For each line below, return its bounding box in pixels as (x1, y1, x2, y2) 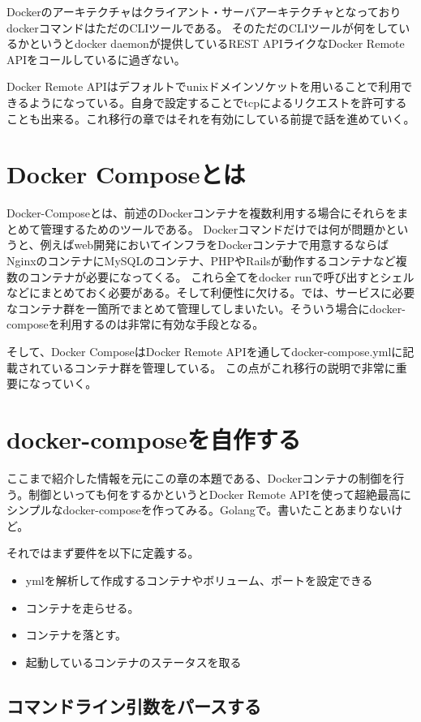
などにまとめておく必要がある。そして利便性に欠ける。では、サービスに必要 (6, 284, 415, 301)
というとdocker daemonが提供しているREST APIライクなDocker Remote (28, 35, 405, 52)
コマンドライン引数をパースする (6, 693, 261, 718)
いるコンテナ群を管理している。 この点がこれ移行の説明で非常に (51, 359, 396, 376)
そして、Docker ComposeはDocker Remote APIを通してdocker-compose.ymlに (6, 343, 403, 360)
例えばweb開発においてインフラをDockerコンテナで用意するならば (40, 236, 389, 253)
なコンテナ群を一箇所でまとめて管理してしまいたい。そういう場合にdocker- (6, 299, 406, 316)
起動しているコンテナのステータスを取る (25, 653, 242, 670)
